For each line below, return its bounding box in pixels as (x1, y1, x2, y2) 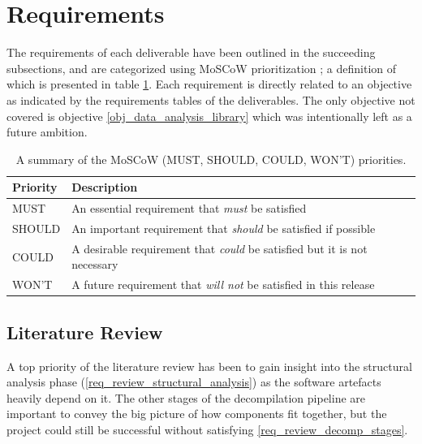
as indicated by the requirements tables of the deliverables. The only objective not (6, 91, 416, 108)
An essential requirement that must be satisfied (71, 200, 307, 217)
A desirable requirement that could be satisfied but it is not (71, 239, 368, 256)
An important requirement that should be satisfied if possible (71, 219, 376, 236)
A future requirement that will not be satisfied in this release (71, 276, 375, 293)
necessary (71, 256, 118, 273)
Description (71, 179, 138, 196)
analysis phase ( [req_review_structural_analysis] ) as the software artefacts (6, 373, 381, 390)
